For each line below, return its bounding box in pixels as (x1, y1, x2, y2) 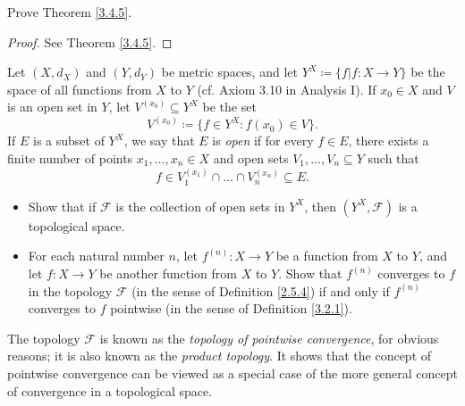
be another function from (99, 264, 237, 283)
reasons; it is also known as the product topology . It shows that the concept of (7, 346, 432, 365)
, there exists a (348, 131, 429, 150)
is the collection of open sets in (115, 196, 285, 215)
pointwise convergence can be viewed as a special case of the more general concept (7, 363, 458, 382)
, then (304, 196, 336, 215)
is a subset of (33, 131, 105, 150)
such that (368, 149, 419, 167)
